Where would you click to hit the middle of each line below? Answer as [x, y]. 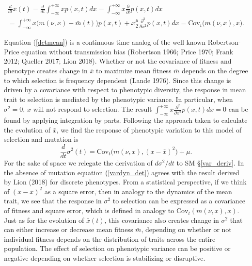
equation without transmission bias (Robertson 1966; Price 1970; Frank [127, 51]
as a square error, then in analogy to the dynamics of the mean [138, 191]
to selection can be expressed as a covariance [179, 201]
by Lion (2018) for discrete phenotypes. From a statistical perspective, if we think [125, 182]
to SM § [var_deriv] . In [210, 163]
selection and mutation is [41, 139]
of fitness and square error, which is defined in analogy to [89, 210]
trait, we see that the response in [53, 201]
